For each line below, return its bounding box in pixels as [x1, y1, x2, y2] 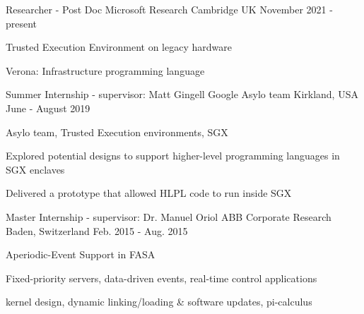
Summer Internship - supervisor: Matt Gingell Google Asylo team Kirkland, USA [6, 87, 358, 102]
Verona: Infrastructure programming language [6, 63, 205, 78]
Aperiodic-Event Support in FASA [6, 247, 155, 262]
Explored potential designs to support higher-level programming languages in [6, 148, 340, 163]
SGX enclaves [6, 162, 65, 176]
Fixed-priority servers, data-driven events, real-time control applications [6, 270, 317, 285]
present [6, 16, 37, 30]
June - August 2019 [6, 100, 90, 115]
